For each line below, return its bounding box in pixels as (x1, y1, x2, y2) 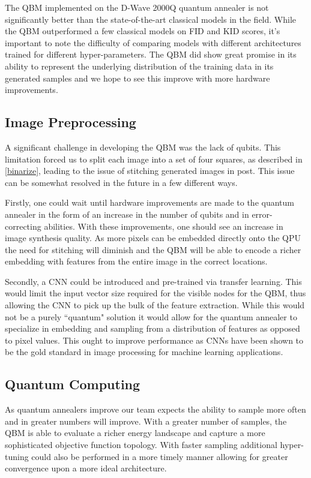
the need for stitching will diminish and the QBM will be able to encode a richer (5, 243, 301, 255)
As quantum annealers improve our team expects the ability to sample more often (5, 403, 306, 416)
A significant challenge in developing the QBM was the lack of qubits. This (5, 140, 281, 153)
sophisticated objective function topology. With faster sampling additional (5, 438, 277, 451)
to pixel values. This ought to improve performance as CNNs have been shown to (5, 333, 304, 346)
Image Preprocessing (5, 113, 136, 131)
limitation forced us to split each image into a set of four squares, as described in (5, 152, 303, 165)
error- (252, 208, 273, 220)
